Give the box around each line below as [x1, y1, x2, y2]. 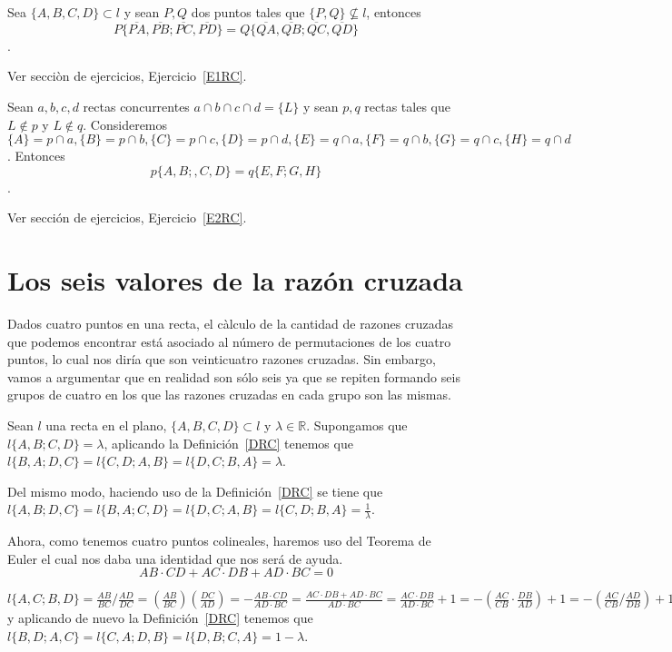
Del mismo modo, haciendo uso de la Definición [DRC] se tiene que [7, 481, 383, 500]
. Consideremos [83, 114, 168, 133]
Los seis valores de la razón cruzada [7, 262, 463, 299]
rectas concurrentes [83, 97, 190, 115]
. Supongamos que [306, 416, 408, 435]
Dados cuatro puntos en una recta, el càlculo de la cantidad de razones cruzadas [7, 314, 454, 333]
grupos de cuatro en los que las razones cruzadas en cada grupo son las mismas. [7, 385, 451, 404]
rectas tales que [364, 97, 450, 115]
